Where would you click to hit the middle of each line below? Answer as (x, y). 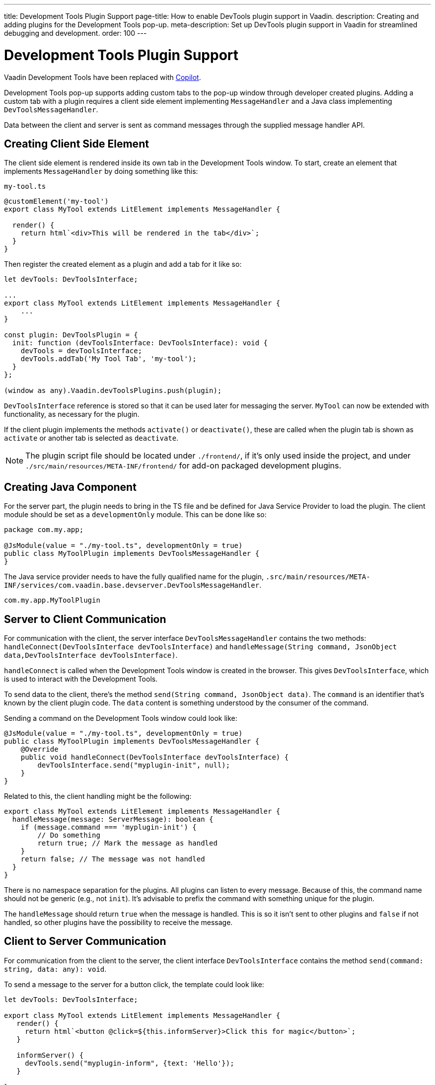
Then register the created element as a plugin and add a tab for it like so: (123, 264)
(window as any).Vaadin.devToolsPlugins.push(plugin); (113, 391)
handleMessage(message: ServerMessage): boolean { (113, 819)
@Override (39, 749)
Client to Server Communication (85, 941)
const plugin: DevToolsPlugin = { (71, 335)
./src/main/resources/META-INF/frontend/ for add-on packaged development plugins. (183, 466)
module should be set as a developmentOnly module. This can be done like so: (135, 515)
